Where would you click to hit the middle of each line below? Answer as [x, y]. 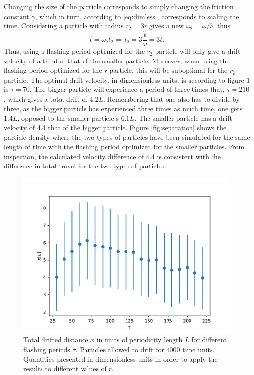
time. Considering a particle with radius [64, 26]
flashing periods [47, 349]
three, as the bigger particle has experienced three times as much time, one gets [123, 108]
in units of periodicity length [139, 340]
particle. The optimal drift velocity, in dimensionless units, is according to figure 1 [127, 79]
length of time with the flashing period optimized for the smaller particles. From [124, 146]
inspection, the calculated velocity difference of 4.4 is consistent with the [113, 156]
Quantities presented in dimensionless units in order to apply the [121, 359]
